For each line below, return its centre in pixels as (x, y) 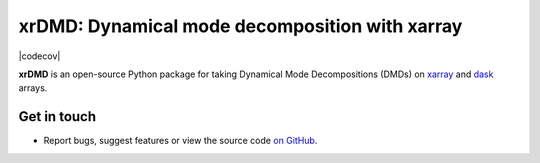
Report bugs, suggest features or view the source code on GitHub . (180, 141)
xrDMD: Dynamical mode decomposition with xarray (240, 26)
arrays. (33, 88)
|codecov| (39, 56)
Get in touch (57, 116)
